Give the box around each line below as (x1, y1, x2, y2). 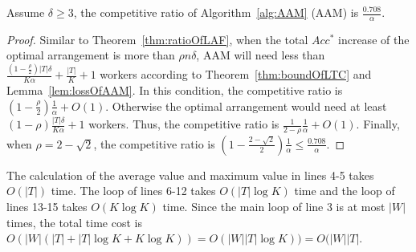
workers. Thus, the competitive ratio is (88, 116, 279, 132)
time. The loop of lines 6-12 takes (51, 182, 216, 199)
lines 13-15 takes (6, 198, 88, 215)
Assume (6, 4, 45, 20)
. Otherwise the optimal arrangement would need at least (105, 97, 387, 114)
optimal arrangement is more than (6, 47, 175, 63)
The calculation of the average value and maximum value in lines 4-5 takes (6, 166, 374, 183)
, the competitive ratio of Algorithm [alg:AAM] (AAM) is (73, 4, 359, 20)
